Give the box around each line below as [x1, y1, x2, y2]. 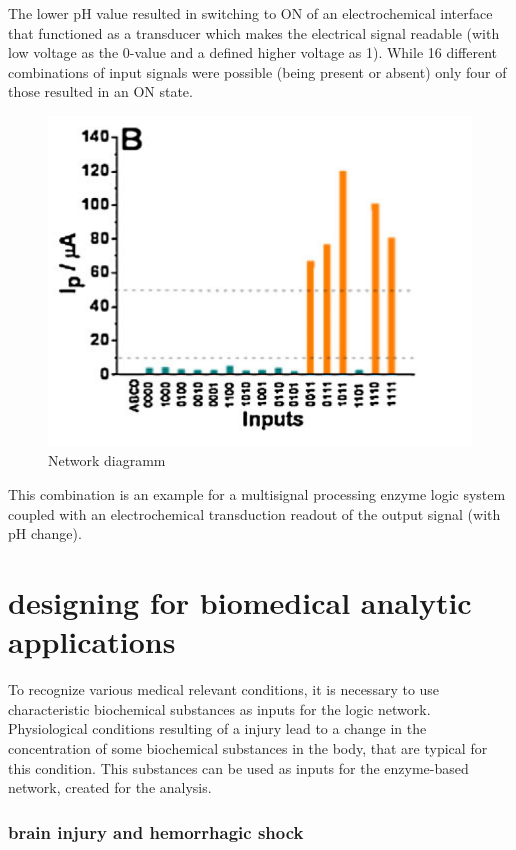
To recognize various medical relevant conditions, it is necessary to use [8, 679, 440, 700]
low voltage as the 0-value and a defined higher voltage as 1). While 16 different [8, 42, 498, 63]
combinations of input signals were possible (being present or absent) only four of [8, 61, 507, 82]
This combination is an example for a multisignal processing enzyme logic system [8, 484, 506, 505]
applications [8, 621, 176, 662]
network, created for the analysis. [8, 777, 212, 798]
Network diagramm [48, 450, 166, 471]
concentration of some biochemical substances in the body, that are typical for [8, 737, 488, 758]
